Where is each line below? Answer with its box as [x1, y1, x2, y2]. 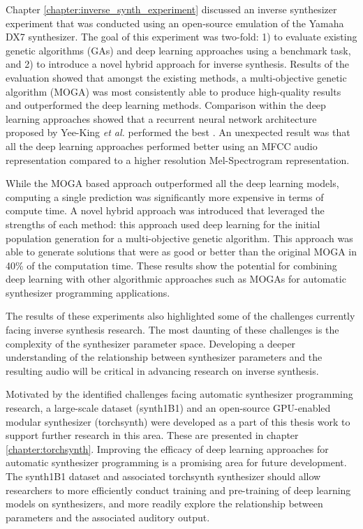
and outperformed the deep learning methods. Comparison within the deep [6, 98, 326, 112]
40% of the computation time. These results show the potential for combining [6, 258, 337, 272]
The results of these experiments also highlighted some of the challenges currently [6, 308, 355, 323]
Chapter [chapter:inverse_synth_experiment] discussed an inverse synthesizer [6, 2, 337, 16]
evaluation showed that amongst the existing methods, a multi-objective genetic [6, 70, 347, 84]
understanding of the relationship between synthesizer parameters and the [6, 350, 323, 364]
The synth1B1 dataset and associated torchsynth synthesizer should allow [6, 469, 321, 483]
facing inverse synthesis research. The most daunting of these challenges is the [6, 322, 339, 337]
